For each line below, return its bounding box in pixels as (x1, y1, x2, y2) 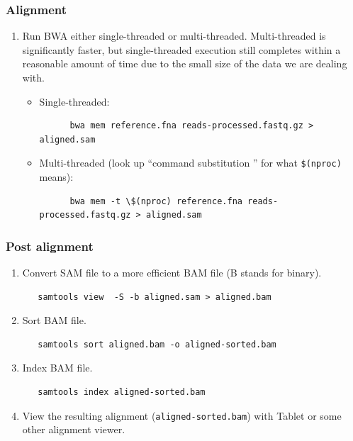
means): (39, 169, 74, 184)
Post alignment (6, 237, 94, 255)
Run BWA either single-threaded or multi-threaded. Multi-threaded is (22, 28, 326, 43)
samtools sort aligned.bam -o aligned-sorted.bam (38, 339, 276, 350)
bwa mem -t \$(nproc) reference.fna (69, 196, 242, 206)
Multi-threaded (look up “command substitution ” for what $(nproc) (39, 155, 342, 170)
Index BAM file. (22, 360, 93, 375)
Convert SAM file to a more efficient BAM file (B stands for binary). (22, 265, 322, 280)
